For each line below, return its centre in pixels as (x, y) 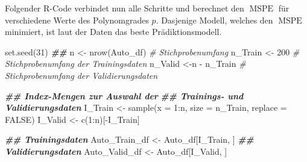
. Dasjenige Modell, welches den (214, 20)
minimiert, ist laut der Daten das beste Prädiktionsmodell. (113, 32)
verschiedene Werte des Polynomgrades (77, 20)
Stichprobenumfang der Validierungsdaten (81, 75)
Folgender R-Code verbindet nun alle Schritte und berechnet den (125, 8)
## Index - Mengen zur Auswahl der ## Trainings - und (124, 95)
